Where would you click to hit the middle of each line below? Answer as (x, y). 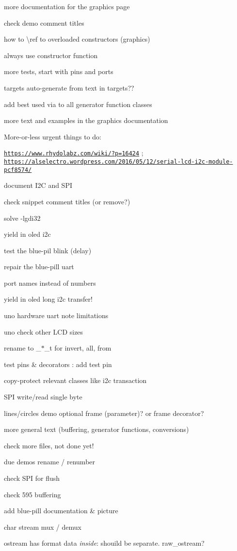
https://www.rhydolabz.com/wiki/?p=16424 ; (74, 153)
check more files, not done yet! (49, 445)
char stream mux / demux (43, 527)
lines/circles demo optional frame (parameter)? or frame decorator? (104, 413)
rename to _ (23, 348)
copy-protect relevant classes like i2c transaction (75, 380)
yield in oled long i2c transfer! (48, 299)
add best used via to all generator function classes (78, 104)
